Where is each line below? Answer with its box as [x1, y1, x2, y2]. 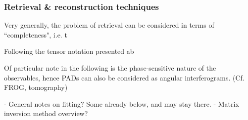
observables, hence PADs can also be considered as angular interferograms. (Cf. [4, 72, 245, 82]
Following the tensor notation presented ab [4, 46, 134, 56]
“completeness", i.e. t [4, 29, 67, 40]
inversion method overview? [4, 108, 88, 119]
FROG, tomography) [4, 82, 68, 92]
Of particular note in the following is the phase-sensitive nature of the [4, 63, 216, 73]
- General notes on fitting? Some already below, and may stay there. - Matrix [4, 98, 239, 109]
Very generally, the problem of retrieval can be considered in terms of [4, 20, 214, 30]
